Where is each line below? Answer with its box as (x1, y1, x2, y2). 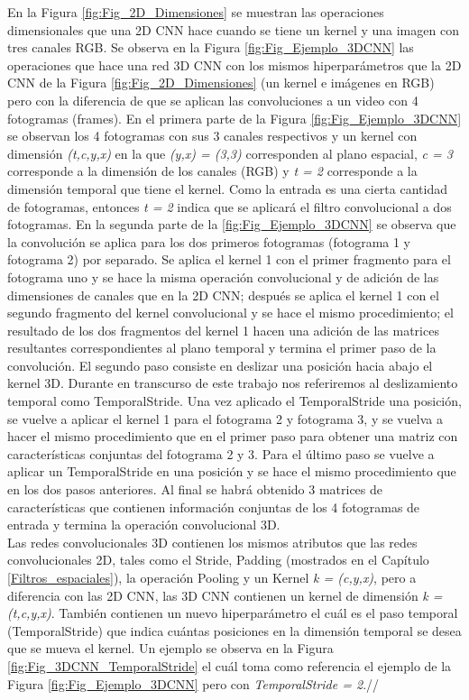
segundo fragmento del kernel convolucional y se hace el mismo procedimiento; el (7, 303, 454, 322)
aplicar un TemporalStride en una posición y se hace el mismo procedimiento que (7, 462, 456, 481)
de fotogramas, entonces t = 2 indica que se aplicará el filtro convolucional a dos (7, 197, 452, 216)
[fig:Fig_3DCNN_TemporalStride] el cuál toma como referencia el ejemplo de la (7, 656, 452, 675)
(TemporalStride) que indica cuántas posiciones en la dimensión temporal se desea (7, 621, 462, 640)
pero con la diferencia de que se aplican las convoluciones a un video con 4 (7, 90, 418, 109)
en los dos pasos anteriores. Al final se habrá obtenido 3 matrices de (7, 480, 382, 499)
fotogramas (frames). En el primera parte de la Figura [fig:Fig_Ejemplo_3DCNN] (7, 108, 462, 127)
